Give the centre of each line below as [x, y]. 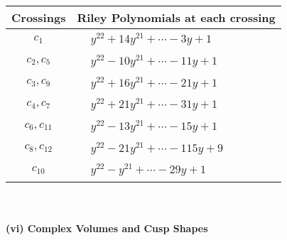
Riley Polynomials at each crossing [176, 17]
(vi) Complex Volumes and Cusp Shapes [107, 228]
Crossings [39, 17]
